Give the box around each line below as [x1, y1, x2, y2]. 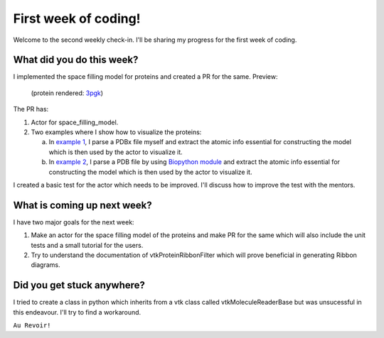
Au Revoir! [13, 322, 51, 329]
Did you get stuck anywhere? [13, 279, 146, 291]
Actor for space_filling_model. [31, 118, 119, 126]
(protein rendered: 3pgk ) [31, 89, 103, 97]
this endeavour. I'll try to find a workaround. [13, 307, 142, 316]
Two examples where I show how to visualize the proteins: [31, 128, 202, 136]
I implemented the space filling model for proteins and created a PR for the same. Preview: [13, 72, 278, 81]
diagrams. [31, 261, 60, 269]
